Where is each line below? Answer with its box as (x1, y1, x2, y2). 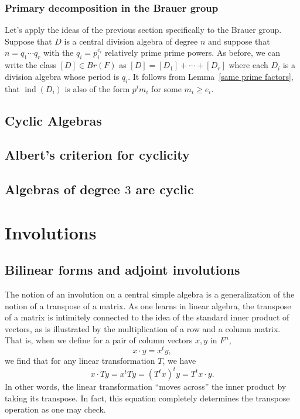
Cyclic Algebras (5, 111, 102, 129)
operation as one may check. (5, 403, 106, 415)
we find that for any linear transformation (5, 354, 155, 367)
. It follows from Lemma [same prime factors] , (128, 70, 294, 82)
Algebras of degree (5, 180, 120, 198)
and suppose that (208, 35, 270, 47)
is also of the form (64, 82, 130, 94)
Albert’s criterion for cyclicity (5, 146, 190, 164)
